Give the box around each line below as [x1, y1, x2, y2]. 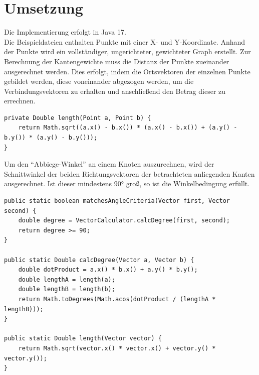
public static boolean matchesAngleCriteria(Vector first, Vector [4, 197, 230, 205]
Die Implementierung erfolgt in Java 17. [4, 27, 126, 37]
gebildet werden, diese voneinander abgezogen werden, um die [4, 76, 194, 86]
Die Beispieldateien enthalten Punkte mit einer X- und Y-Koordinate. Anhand [4, 36, 245, 47]
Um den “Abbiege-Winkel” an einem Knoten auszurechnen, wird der [4, 159, 214, 169]
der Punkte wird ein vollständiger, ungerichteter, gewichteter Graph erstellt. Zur [4, 46, 251, 57]
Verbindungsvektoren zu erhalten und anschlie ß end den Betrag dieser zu [4, 85, 226, 96]
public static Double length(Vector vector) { [4, 335, 162, 342]
